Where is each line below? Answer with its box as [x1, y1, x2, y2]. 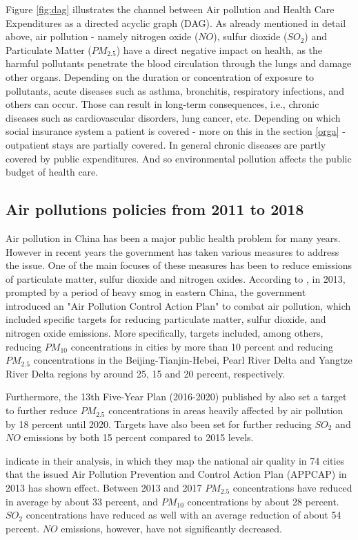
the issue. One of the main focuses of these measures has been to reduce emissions [6, 258, 352, 272]
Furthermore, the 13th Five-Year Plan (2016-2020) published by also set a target [6, 389, 347, 404]
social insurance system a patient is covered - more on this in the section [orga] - [6, 124, 346, 138]
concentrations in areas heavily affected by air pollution [108, 403, 344, 418]
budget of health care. [6, 165, 99, 179]
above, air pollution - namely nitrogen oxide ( [6, 29, 199, 44]
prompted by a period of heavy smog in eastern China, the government [6, 285, 306, 299]
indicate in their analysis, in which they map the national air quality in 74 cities [6, 453, 345, 467]
